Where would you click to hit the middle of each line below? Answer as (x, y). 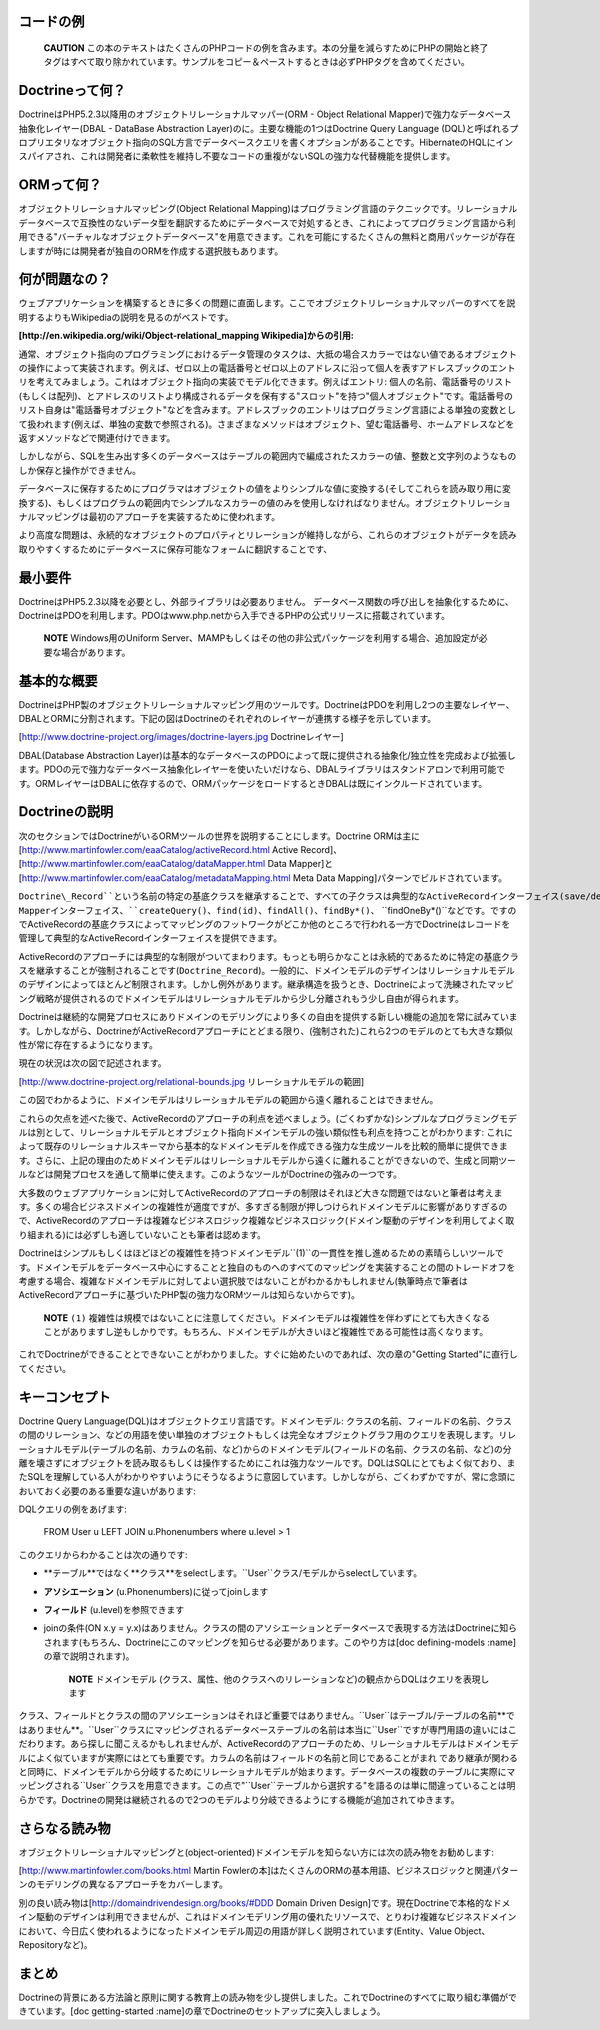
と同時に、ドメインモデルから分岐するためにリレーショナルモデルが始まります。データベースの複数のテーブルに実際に (262, 1771)
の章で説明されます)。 (89, 1656)
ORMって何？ (60, 185)
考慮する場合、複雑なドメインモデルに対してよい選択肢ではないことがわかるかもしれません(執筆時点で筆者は (243, 1281)
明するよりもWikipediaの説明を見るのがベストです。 (126, 317)
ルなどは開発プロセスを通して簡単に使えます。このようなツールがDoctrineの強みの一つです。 (210, 1174)
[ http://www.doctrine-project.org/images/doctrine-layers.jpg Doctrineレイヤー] (181, 737)
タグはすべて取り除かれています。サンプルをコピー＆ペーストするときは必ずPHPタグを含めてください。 (256, 62)
